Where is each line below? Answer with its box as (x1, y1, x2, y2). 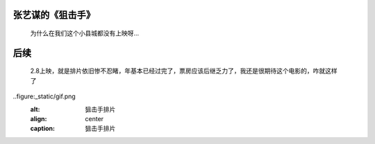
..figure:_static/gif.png (12, 92, 76, 100)
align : (30, 114, 47, 123)
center (85, 114, 104, 123)
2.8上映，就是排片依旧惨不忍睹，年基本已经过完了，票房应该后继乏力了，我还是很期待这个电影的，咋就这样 (30, 66, 337, 75)
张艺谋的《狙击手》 (12, 9, 95, 21)
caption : (30, 125, 56, 133)
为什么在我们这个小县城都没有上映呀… (30, 29, 140, 37)
